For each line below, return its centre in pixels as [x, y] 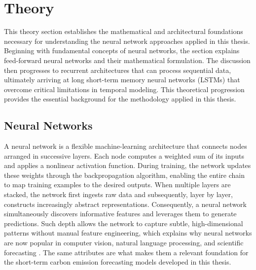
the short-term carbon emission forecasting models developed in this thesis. [118, 262]
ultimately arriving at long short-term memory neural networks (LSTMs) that [122, 80]
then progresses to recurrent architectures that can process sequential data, [118, 70]
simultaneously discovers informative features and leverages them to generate [120, 214]
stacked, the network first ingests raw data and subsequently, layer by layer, [118, 194]
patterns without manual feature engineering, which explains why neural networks [128, 233]
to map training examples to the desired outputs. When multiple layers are [117, 185]
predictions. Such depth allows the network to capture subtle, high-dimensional [124, 223]
